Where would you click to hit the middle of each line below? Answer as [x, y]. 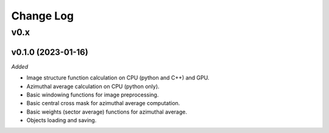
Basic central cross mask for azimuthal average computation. [103, 103]
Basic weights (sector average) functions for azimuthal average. [107, 112]
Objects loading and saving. [62, 120]
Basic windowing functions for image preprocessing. [93, 95]
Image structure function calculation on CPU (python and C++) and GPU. [118, 78]
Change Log [43, 16]
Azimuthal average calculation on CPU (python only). [93, 86]
